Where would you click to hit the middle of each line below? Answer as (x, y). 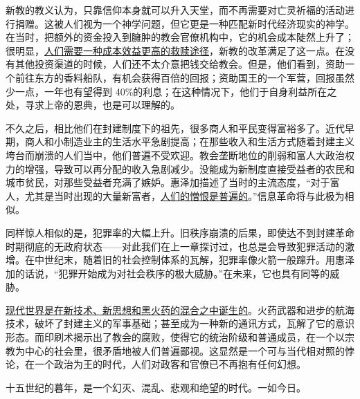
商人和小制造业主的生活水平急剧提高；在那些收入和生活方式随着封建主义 (189, 141)
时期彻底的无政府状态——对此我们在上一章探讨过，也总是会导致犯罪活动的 (175, 246)
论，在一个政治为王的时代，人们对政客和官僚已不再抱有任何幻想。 (156, 364)
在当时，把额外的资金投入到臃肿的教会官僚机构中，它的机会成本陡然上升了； (180, 37)
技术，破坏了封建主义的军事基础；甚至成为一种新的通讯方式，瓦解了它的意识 (180, 323)
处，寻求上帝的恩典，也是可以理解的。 (93, 105)
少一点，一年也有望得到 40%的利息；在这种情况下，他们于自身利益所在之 (171, 91)
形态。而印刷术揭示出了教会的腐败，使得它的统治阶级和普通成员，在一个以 (175, 337)
